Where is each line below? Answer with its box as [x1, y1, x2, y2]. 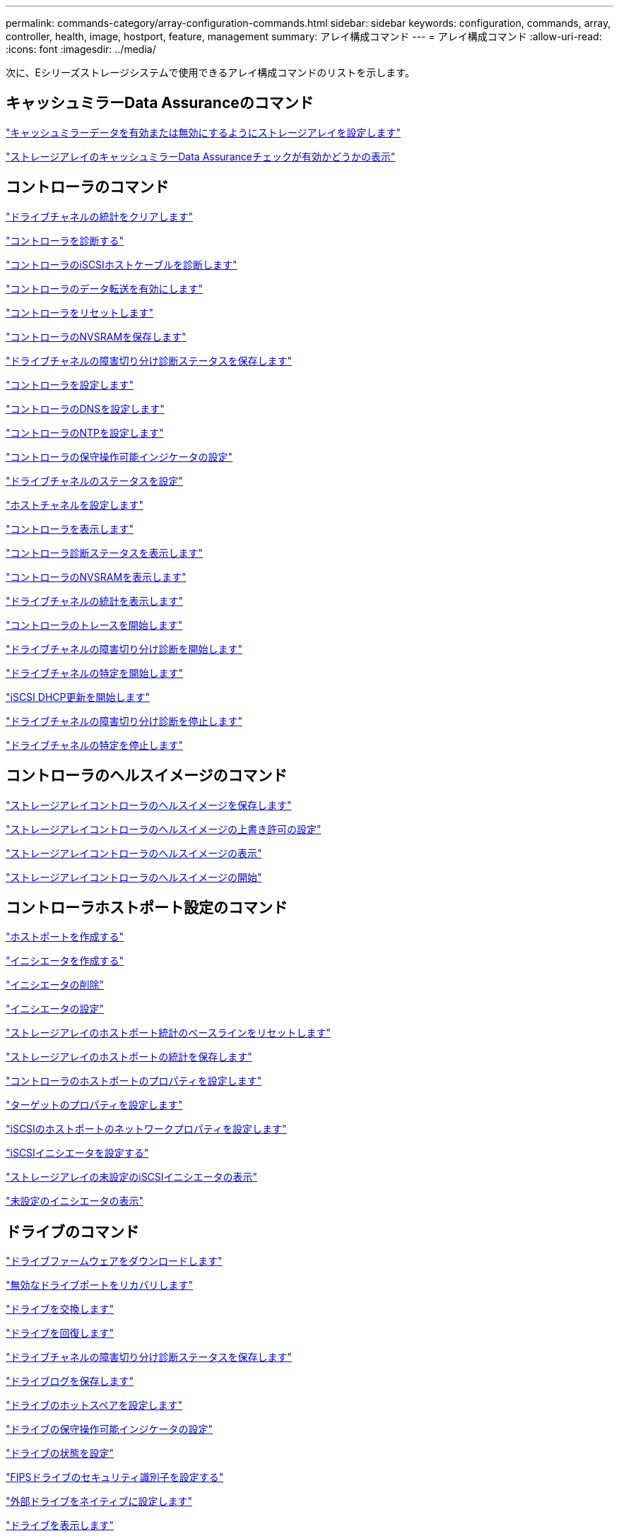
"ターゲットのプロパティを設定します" [6, 1099, 183, 1111]
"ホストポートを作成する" [6, 931, 124, 943]
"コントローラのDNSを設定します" [6, 402, 165, 415]
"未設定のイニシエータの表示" [6, 1195, 144, 1207]
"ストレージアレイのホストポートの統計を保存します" [6, 1051, 252, 1063]
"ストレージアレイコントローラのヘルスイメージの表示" [6, 846, 262, 859]
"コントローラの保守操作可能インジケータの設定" [6, 450, 233, 463]
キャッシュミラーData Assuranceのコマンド [6, 94, 314, 112]
